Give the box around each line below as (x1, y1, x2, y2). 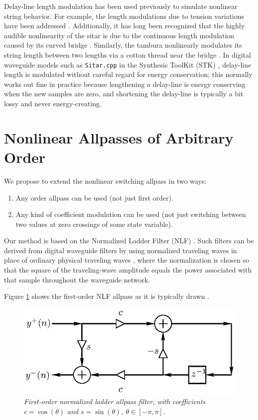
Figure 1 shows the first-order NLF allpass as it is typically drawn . (4, 291, 209, 301)
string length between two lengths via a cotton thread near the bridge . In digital (4, 49, 251, 60)
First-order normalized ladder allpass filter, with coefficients (24, 396, 206, 407)
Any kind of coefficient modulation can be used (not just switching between (15, 209, 246, 219)
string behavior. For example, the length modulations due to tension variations (4, 10, 244, 21)
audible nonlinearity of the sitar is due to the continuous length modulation (4, 30, 235, 40)
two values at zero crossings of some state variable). (15, 218, 173, 229)
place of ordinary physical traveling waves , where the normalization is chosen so (4, 255, 249, 265)
